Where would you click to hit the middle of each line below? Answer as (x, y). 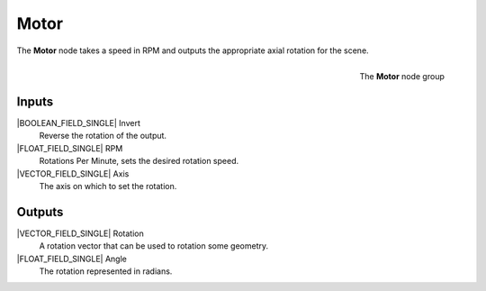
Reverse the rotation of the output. (103, 136)
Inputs (35, 101)
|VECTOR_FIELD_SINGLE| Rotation (80, 233)
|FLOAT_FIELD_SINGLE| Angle (72, 259)
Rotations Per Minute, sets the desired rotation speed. (139, 161)
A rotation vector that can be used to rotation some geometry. (154, 246)
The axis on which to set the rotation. (108, 186)
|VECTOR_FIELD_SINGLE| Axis (73, 173)
